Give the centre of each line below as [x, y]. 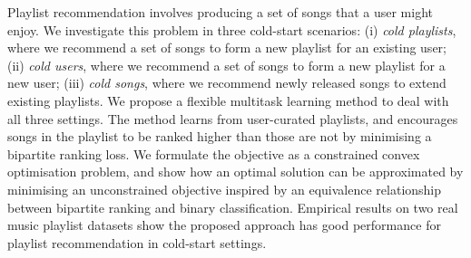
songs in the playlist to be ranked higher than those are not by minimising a [220, 136]
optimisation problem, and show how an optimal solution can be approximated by [235, 172]
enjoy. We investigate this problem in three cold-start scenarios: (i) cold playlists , [232, 29]
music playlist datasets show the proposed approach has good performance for [224, 225]
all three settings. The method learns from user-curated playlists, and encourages [233, 118]
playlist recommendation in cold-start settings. [137, 242]
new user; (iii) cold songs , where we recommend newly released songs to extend [227, 83]
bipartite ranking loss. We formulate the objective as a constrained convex [214, 153]
